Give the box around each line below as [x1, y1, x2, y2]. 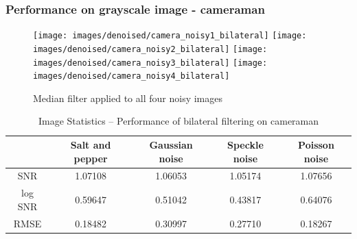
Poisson [298, 138, 334, 152]
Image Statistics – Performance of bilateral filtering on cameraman [38, 114, 319, 128]
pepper [73, 151, 108, 165]
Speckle [227, 138, 264, 152]
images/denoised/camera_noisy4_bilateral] [33, 71, 230, 81]
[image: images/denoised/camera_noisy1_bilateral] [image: [33, 31, 307, 41]
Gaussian [149, 138, 193, 152]
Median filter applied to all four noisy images [33, 90, 222, 105]
